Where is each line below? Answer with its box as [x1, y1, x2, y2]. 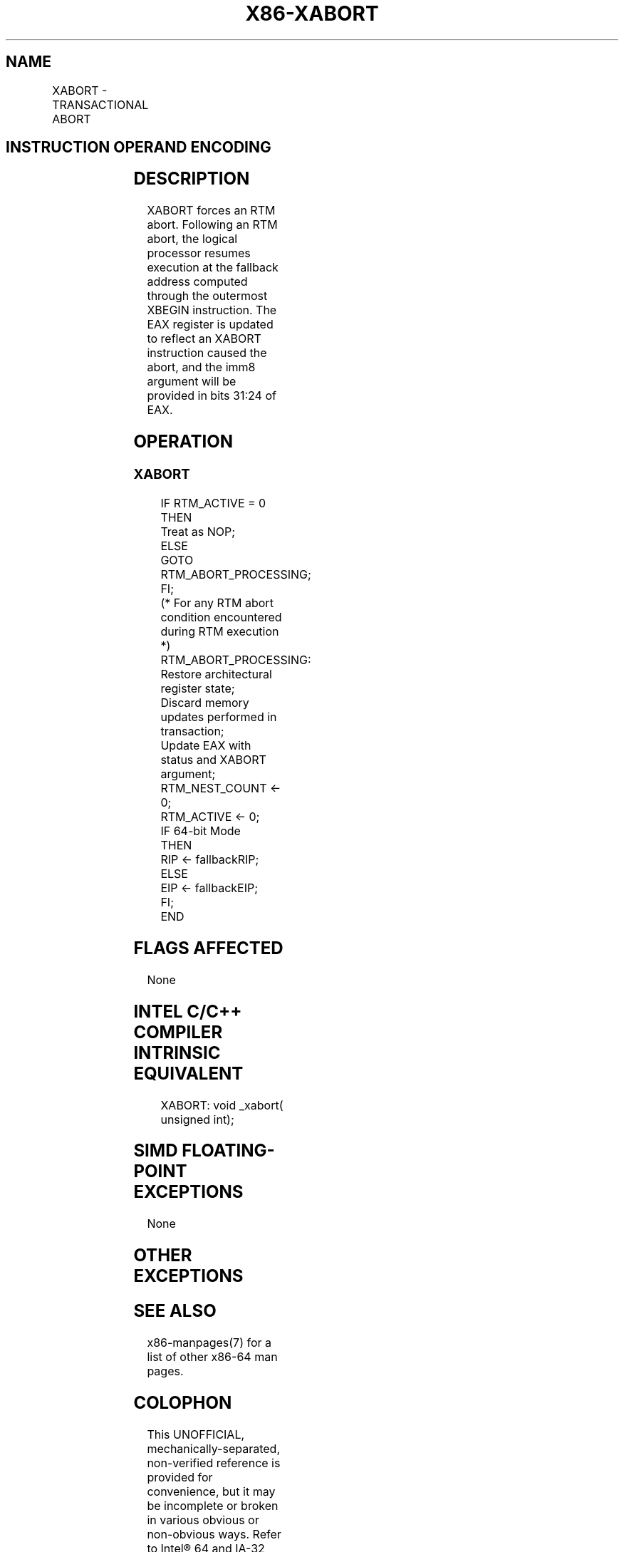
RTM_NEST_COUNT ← [160, 780, 281, 795]
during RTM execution [160, 624, 279, 638]
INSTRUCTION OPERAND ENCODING [6, 138, 271, 157]
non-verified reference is [147, 1455, 281, 1470]
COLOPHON [133, 1392, 232, 1413]
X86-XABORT [245, 1, 379, 26]
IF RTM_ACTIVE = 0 [160, 495, 266, 510]
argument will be [147, 374, 236, 389]
